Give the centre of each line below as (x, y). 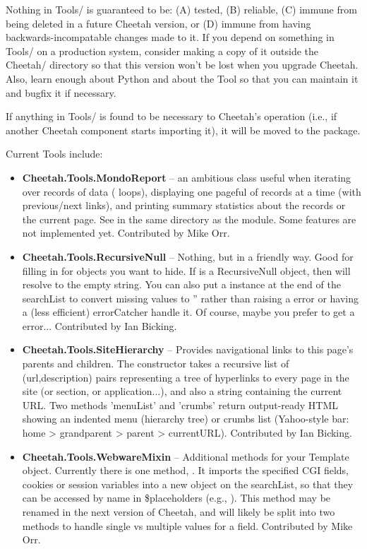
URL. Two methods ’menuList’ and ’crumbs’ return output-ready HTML (180, 405)
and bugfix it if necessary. (61, 92)
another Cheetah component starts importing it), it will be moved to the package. (183, 130)
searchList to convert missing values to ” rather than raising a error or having (191, 298)
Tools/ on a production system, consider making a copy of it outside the (162, 51)
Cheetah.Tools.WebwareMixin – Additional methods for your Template (186, 456)
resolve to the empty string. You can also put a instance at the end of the (181, 284)
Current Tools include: (54, 154)
